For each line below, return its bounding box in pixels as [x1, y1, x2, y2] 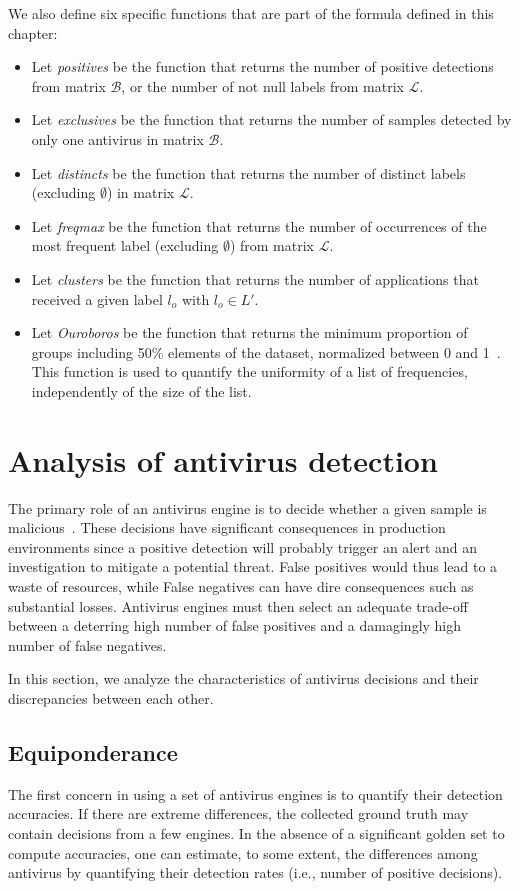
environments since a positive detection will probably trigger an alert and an [8, 536, 478, 557]
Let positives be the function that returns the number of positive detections [31, 56, 494, 77]
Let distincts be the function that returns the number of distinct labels [31, 162, 466, 183]
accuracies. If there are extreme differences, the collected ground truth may [8, 803, 469, 824]
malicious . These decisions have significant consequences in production [8, 517, 446, 538]
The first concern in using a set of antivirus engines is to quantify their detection [8, 783, 503, 804]
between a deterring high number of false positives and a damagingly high [8, 615, 462, 636]
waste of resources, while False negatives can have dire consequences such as [8, 576, 474, 596]
